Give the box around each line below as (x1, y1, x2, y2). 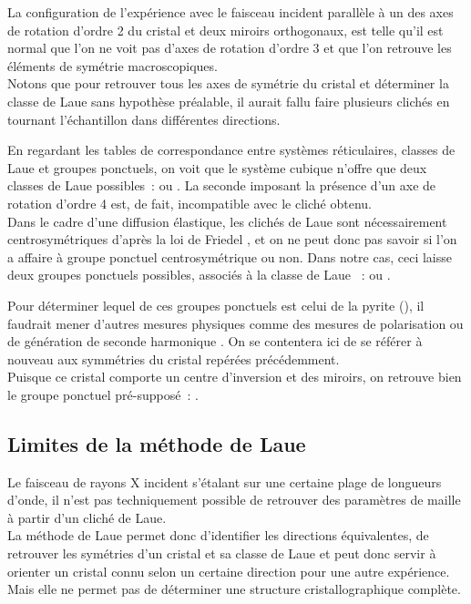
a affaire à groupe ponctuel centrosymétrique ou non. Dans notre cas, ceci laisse (7, 247, 453, 266)
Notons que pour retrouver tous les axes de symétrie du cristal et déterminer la (7, 74, 449, 93)
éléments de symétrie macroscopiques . (7, 56, 218, 75)
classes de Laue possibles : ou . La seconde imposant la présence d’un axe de (7, 176, 436, 195)
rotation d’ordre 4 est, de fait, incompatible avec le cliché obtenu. (7, 193, 372, 212)
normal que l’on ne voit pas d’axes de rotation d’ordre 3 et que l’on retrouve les (7, 38, 452, 57)
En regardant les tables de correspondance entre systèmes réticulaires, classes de (7, 140, 456, 159)
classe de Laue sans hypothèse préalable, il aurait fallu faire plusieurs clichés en (7, 91, 450, 110)
